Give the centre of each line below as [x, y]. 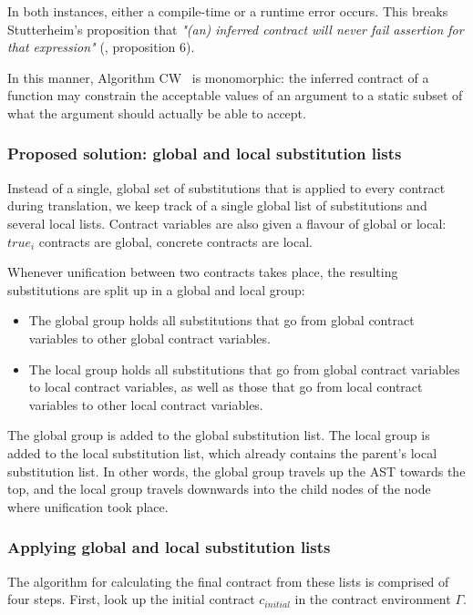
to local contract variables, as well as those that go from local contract [226, 387]
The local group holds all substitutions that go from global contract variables [244, 369]
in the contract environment [373, 599]
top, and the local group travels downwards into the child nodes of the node [219, 489]
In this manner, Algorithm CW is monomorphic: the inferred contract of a [218, 77]
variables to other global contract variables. [149, 338]
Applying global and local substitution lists [169, 547]
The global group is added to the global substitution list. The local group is [219, 435]
